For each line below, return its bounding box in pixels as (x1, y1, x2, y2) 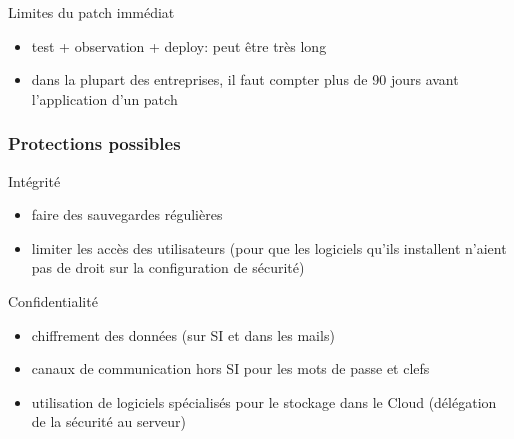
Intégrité (8, 170, 61, 191)
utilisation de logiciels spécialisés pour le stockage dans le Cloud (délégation (31, 391, 497, 412)
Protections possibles (8, 131, 181, 156)
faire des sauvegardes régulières (31, 204, 223, 225)
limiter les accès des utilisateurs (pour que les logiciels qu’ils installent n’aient (31, 237, 507, 258)
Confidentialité (8, 290, 98, 311)
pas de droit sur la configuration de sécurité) (31, 257, 305, 278)
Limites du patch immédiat (8, 2, 175, 22)
